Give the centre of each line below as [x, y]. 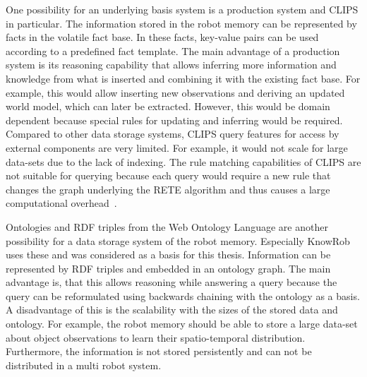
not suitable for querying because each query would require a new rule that [168, 175]
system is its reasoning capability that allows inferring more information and [171, 65]
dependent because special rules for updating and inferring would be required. [174, 120]
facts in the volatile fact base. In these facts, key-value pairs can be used [162, 37]
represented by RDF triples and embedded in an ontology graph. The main [168, 268]
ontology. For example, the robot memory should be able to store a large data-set [182, 324]
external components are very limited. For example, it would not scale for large [177, 147]
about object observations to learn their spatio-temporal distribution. [156, 337]
